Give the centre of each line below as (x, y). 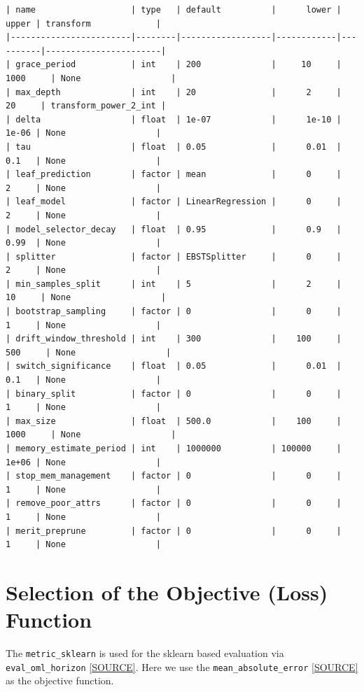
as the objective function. (60, 680)
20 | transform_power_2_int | (86, 106)
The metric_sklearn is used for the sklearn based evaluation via (145, 653)
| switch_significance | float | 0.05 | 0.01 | (174, 366)
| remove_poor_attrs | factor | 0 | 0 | (174, 503)
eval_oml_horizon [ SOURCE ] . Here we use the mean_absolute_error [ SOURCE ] (182, 666)
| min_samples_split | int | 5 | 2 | (174, 284)
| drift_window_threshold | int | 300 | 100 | (174, 339)
